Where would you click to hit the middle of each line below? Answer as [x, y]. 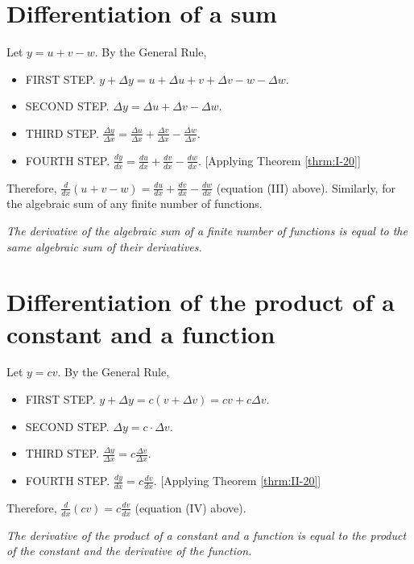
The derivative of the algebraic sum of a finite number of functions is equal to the [207, 230]
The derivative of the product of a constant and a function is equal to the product [207, 535]
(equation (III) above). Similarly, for [306, 187]
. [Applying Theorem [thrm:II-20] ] [237, 481]
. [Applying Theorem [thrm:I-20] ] [279, 160]
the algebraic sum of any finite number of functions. [135, 203]
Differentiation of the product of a [201, 302]
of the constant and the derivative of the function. [129, 551]
